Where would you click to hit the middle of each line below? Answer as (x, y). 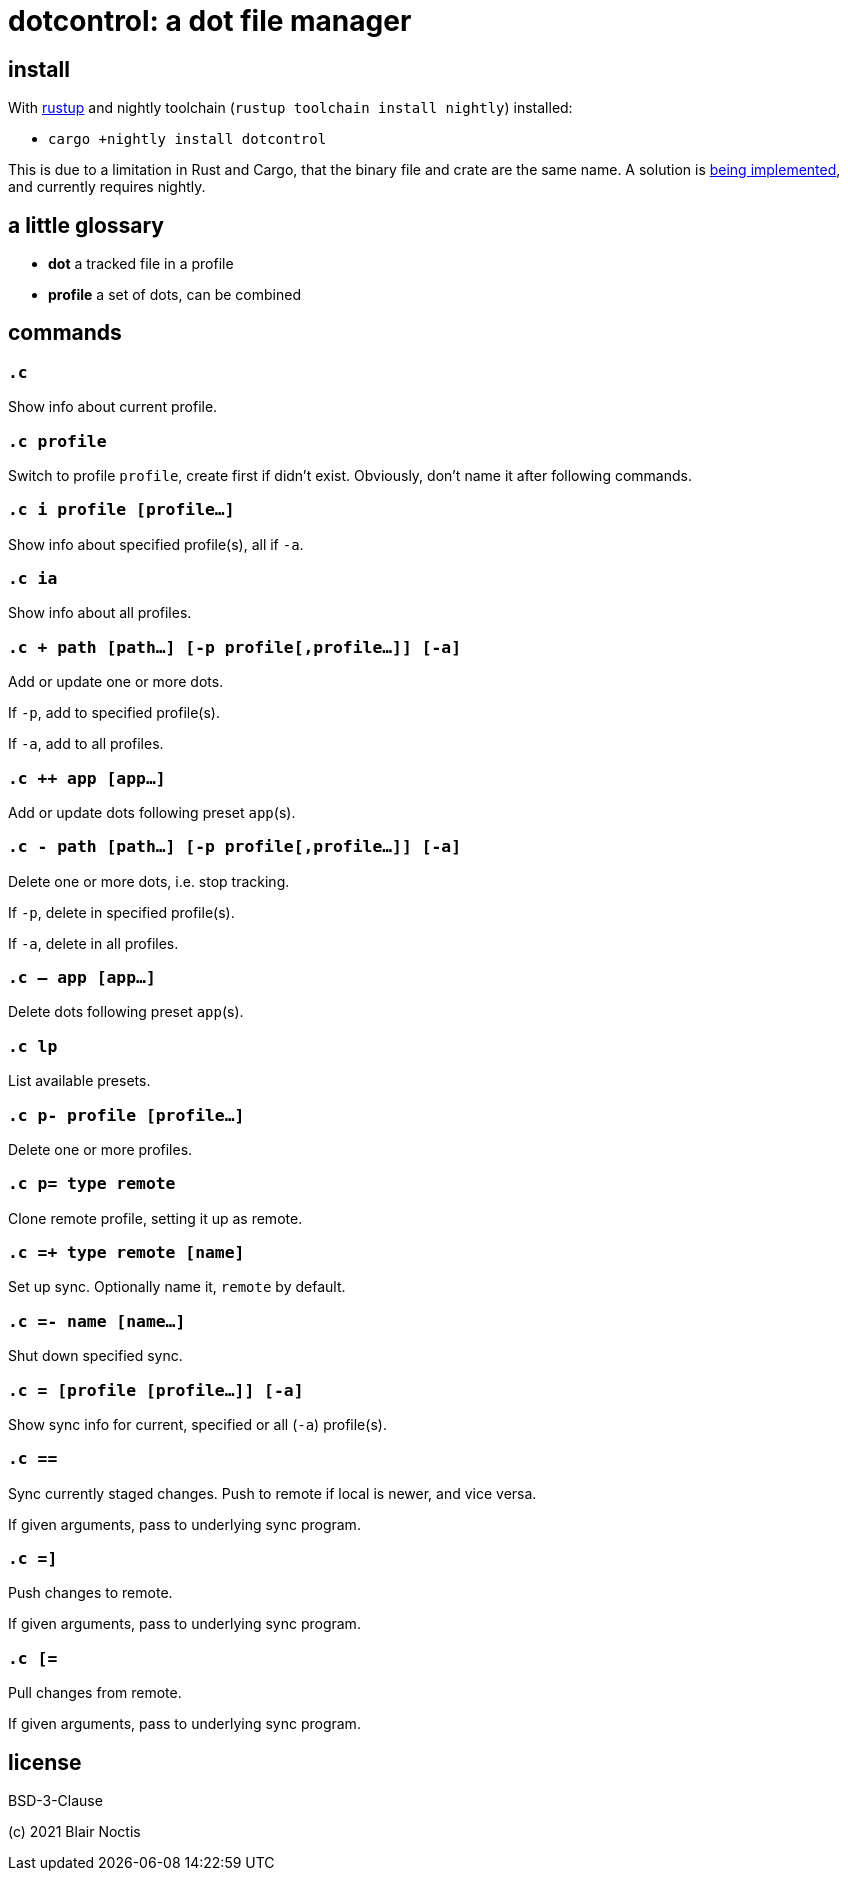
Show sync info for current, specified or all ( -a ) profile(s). (197, 1424)
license (45, 1762)
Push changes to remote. (90, 1593)
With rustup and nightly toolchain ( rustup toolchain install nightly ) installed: (290, 108)
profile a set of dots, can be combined (174, 295)
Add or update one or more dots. (116, 682)
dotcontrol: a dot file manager (210, 21)
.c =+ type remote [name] (126, 1253)
